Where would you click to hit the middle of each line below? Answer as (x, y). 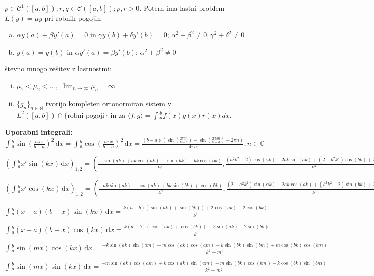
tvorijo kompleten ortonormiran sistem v (109, 103)
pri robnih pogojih (73, 17)
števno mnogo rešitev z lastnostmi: (58, 68)
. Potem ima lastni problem (182, 8)
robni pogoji (86, 116)
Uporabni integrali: (39, 132)
